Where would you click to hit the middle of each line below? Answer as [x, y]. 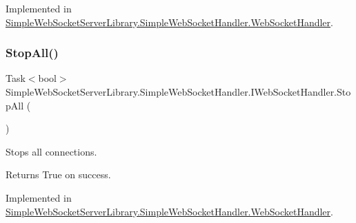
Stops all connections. [51, 151]
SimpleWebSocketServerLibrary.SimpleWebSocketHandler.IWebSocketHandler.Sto [178, 92]
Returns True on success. [58, 174]
